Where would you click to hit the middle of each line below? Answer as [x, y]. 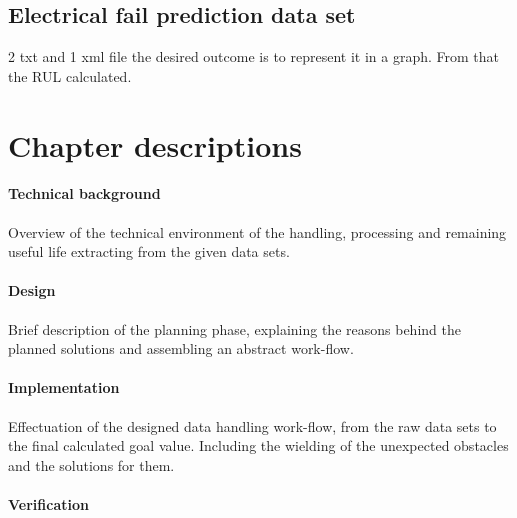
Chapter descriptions [155, 144]
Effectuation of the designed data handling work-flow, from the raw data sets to [252, 425]
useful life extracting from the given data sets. [149, 251]
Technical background [84, 193]
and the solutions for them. [91, 464]
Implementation [64, 387]
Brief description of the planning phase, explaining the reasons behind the [234, 328]
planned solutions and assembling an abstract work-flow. [181, 348]
